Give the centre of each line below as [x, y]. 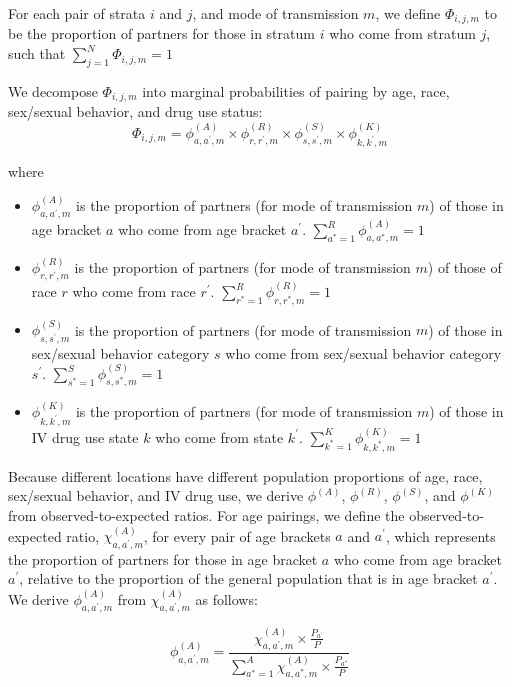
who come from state [219, 436]
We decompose [53, 90]
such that [37, 53]
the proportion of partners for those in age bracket [163, 558]
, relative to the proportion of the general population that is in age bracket [248, 578]
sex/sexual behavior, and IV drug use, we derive [156, 495]
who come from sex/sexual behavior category [363, 352]
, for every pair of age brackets [237, 535]
